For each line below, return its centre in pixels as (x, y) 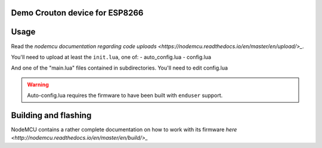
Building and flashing (51, 115)
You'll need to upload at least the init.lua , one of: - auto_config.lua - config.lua (111, 57)
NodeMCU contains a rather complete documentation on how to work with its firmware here (124, 130)
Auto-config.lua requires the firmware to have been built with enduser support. (125, 96)
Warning (38, 84)
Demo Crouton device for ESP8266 (77, 13)
